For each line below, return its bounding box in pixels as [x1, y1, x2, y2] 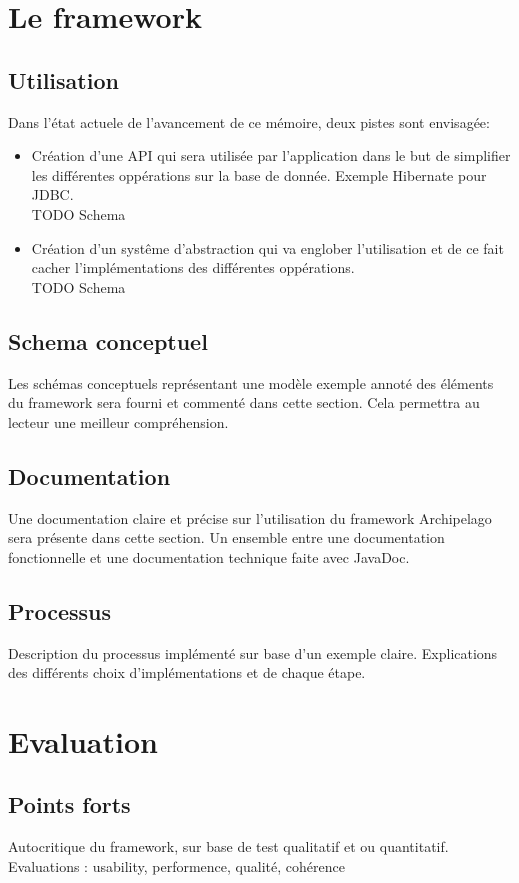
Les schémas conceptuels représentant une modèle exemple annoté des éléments [8, 372, 494, 393]
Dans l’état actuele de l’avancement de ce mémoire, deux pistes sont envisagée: [8, 111, 490, 132]
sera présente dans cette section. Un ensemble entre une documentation [8, 527, 445, 548]
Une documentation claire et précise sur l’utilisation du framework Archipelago [8, 507, 492, 528]
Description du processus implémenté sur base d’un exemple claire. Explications [8, 642, 498, 663]
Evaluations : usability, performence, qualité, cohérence [8, 855, 345, 876]
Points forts [8, 789, 131, 820]
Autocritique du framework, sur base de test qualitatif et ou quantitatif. [8, 836, 449, 857]
